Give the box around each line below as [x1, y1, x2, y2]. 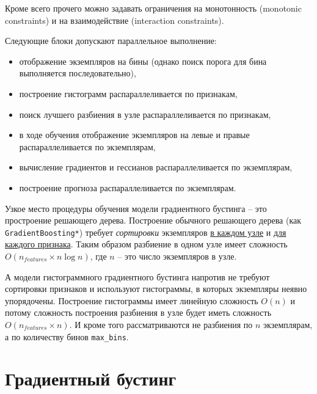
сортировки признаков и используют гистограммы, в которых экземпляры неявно [5, 282, 307, 295]
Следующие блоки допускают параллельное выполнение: [5, 34, 217, 47]
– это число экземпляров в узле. [117, 249, 237, 262]
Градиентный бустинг [5, 366, 177, 391]
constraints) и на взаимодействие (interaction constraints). [5, 13, 224, 26]
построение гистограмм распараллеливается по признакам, [19, 87, 238, 100]
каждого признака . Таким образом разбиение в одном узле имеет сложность [5, 238, 288, 250]
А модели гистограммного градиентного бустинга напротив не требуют [5, 270, 270, 283]
